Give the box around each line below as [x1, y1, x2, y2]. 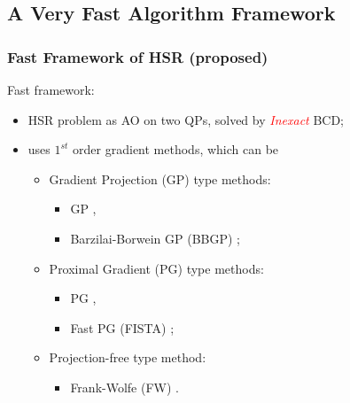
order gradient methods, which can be [73, 140, 279, 159]
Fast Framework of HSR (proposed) [7, 45, 268, 67]
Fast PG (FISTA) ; [70, 318, 175, 337]
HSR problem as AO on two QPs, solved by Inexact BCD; [27, 110, 344, 128]
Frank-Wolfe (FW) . [70, 377, 179, 396]
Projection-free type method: [49, 348, 206, 367]
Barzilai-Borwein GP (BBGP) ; [70, 229, 241, 247]
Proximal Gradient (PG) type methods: [49, 259, 264, 277]
